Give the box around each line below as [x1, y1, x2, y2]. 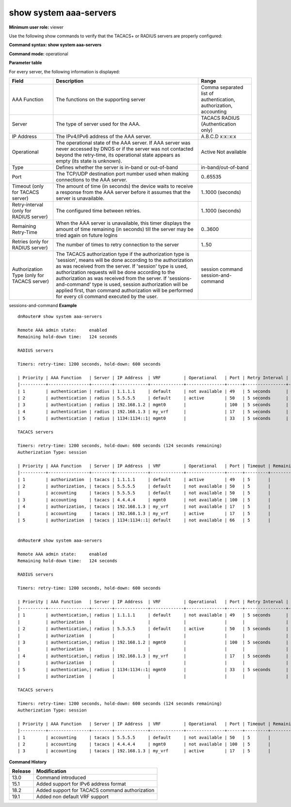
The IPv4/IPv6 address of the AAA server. [56, 133, 152, 140]
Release [12, 768, 31, 775]
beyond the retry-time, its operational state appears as [56, 151, 180, 158]
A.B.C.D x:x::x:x [201, 133, 236, 140]
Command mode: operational [9, 51, 68, 57]
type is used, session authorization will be [92, 281, 188, 288]
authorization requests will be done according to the [56, 269, 175, 275]
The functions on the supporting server [56, 96, 145, 103]
